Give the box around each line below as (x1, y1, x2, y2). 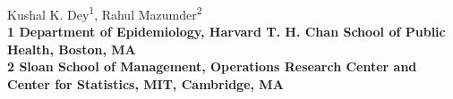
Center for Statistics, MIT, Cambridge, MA (7, 75, 284, 94)
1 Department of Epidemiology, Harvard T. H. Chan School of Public (7, 22, 446, 41)
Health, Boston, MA (7, 39, 136, 58)
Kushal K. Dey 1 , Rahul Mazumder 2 (7, 3, 202, 23)
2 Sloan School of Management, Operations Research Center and (7, 57, 417, 76)
